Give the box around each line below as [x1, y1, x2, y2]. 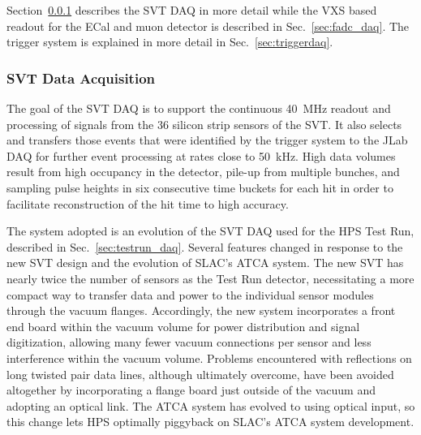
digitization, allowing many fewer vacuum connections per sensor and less [6, 334, 372, 351]
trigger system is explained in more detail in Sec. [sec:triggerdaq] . [6, 33, 333, 50]
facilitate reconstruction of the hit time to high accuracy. [6, 195, 289, 212]
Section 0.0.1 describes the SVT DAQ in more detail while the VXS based [6, 2, 377, 18]
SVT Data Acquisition [6, 67, 156, 88]
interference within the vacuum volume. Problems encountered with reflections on [6, 349, 412, 366]
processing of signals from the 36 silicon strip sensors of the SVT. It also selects [6, 115, 402, 132]
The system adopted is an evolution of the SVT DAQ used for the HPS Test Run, [6, 222, 415, 239]
